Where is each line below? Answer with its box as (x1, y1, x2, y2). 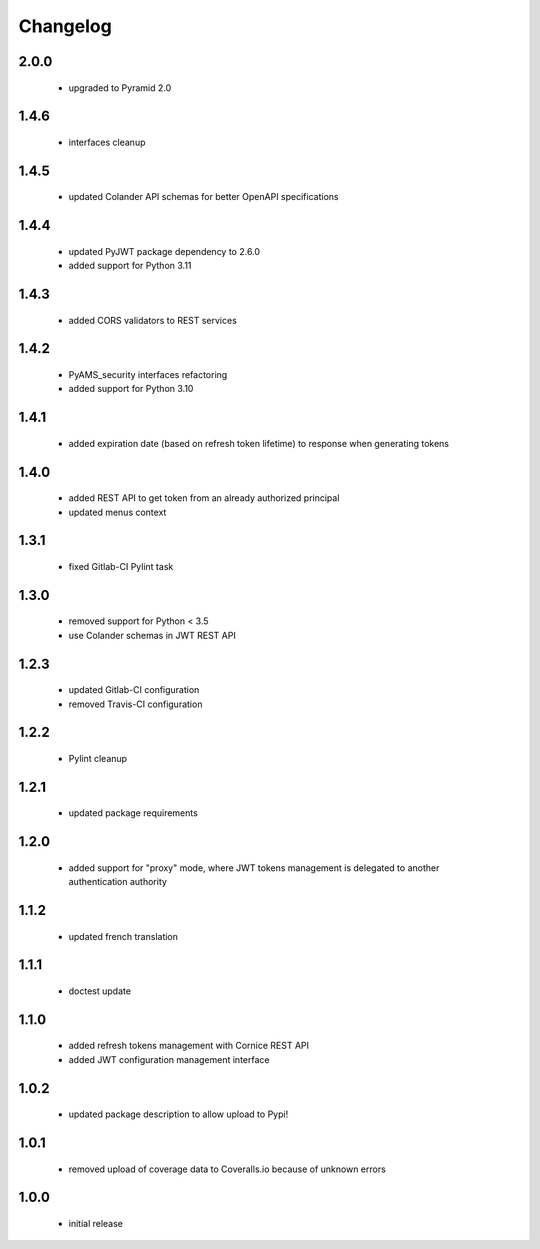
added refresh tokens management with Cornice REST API (68, 1040, 310, 1052)
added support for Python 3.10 (68, 383, 194, 395)
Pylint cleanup (68, 752, 128, 764)
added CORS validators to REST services (68, 314, 237, 326)
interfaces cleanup (68, 136, 146, 148)
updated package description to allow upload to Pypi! (68, 1108, 289, 1120)
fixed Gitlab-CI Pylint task (68, 560, 174, 572)
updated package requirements (68, 807, 199, 819)
